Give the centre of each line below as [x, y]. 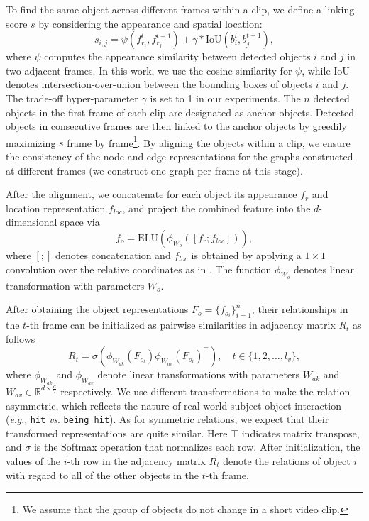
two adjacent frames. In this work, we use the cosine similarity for [149, 70]
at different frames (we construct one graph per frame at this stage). [154, 170]
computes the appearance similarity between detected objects [177, 56]
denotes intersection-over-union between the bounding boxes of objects [159, 84]
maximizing [31, 142]
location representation [56, 208]
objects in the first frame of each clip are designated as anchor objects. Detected [180, 112]
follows [21, 338]
